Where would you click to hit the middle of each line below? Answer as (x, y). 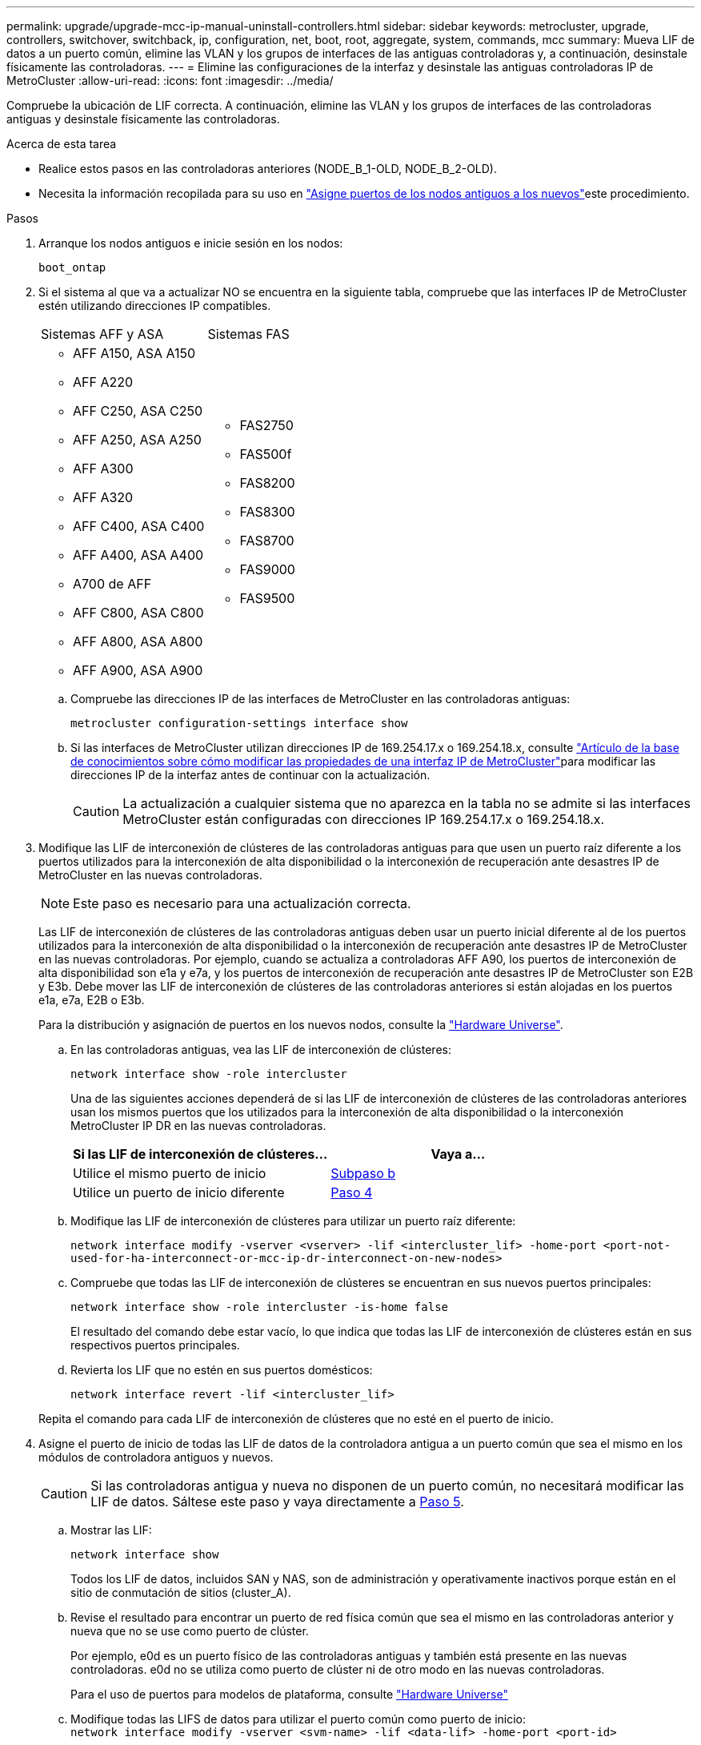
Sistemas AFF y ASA (102, 334)
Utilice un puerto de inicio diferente (179, 1192)
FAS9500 (267, 598)
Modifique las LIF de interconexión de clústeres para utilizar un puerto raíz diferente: (293, 1221)
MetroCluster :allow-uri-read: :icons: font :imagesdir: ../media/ (170, 80)
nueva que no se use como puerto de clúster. (190, 1631)
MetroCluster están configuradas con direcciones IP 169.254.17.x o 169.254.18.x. (364, 819)
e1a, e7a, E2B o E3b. (92, 1000)
